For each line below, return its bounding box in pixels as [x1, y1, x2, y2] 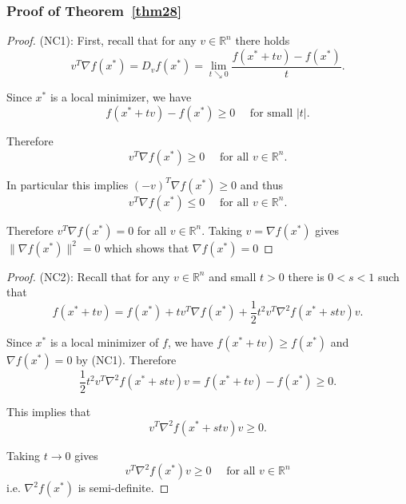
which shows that [104, 239, 189, 256]
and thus [240, 176, 284, 192]
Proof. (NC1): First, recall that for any [6, 32, 197, 49]
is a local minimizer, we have [50, 89, 192, 105]
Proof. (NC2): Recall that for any [6, 268, 170, 284]
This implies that [6, 403, 91, 419]
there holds [235, 32, 290, 49]
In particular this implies [6, 176, 129, 192]
